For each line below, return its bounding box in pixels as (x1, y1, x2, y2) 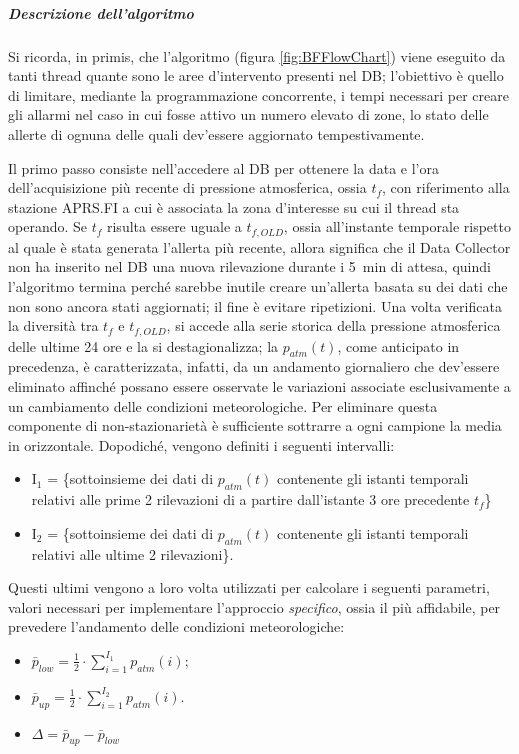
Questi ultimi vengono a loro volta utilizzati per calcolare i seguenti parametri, (8, 577, 490, 598)
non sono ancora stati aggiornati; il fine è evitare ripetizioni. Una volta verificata (8, 295, 502, 316)
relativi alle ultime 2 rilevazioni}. (31, 543, 234, 564)
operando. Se (8, 216, 88, 237)
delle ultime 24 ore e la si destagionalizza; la (8, 335, 279, 356)
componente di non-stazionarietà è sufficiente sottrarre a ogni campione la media (8, 415, 502, 436)
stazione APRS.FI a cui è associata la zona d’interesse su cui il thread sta (8, 196, 460, 217)
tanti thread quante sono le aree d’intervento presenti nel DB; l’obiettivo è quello (8, 65, 504, 86)
